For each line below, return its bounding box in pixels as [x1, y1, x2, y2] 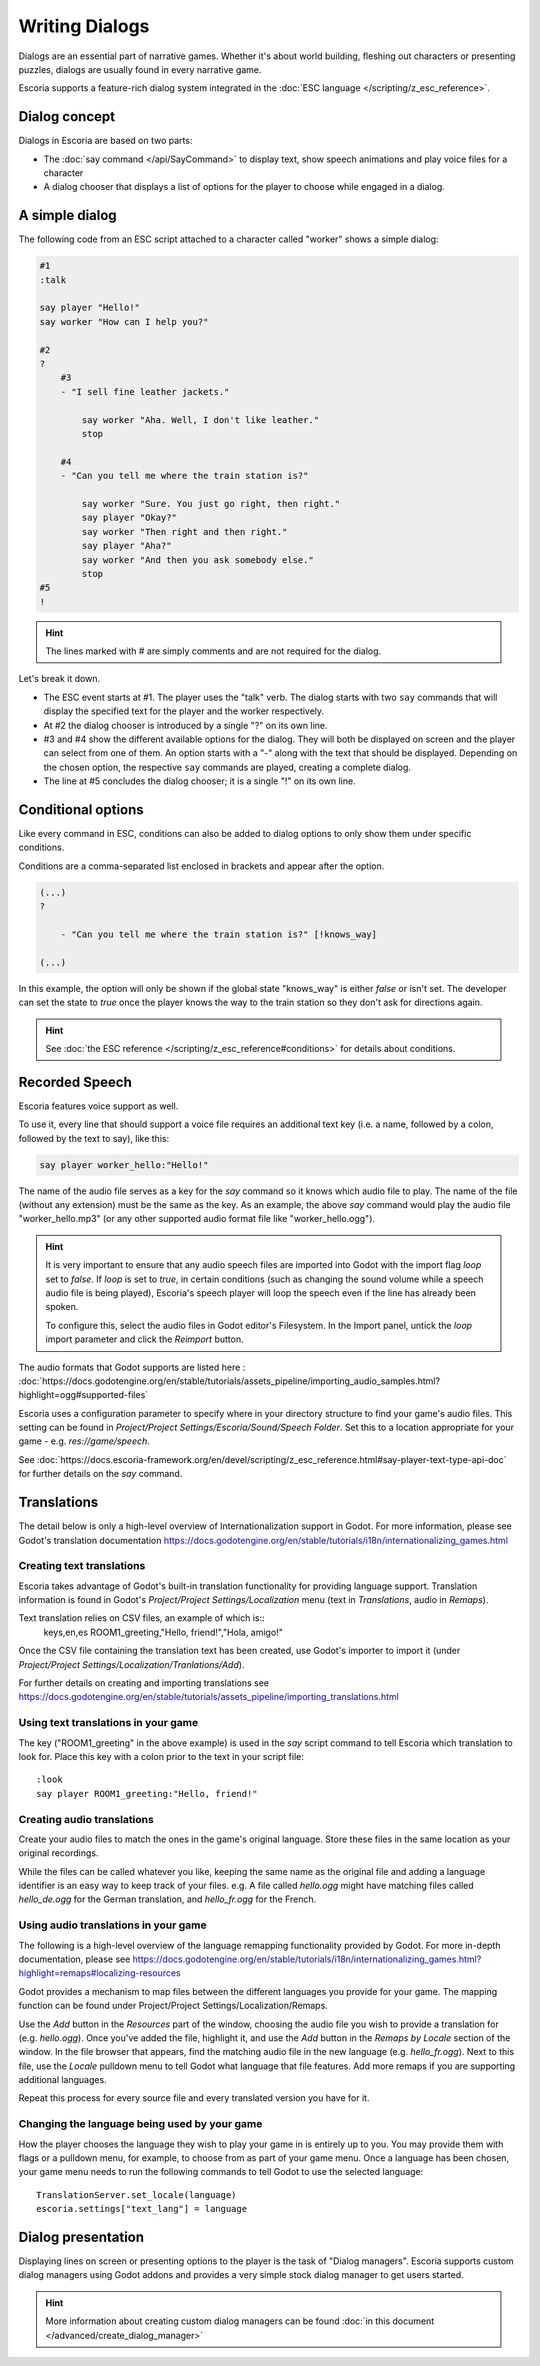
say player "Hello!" [39, 302, 140, 314]
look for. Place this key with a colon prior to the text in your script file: [18, 1750, 305, 1762]
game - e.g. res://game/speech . [18, 1435, 150, 1447]
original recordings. [18, 1847, 99, 1859]
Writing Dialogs [18, 15, 150, 37]
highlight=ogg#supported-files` [18, 1389, 149, 1401]
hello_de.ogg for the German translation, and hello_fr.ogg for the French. [18, 1893, 317, 1905]
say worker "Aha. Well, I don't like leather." [81, 414, 320, 425]
